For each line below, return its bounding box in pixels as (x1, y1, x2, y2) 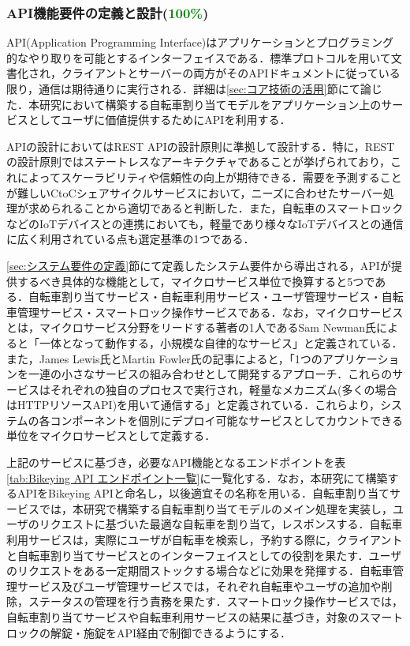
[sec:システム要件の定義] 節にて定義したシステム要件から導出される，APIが (6, 257, 391, 273)
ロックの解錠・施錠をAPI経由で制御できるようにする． (6, 624, 291, 640)
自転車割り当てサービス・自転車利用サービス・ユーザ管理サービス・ (28, 288, 382, 305)
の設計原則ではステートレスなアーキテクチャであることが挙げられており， (6, 153, 391, 170)
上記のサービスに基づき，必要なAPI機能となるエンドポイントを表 (6, 454, 346, 471)
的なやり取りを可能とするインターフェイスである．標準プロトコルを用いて (6, 49, 391, 66)
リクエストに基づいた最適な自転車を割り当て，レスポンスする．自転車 (39, 516, 403, 532)
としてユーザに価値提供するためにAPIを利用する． (28, 111, 291, 128)
